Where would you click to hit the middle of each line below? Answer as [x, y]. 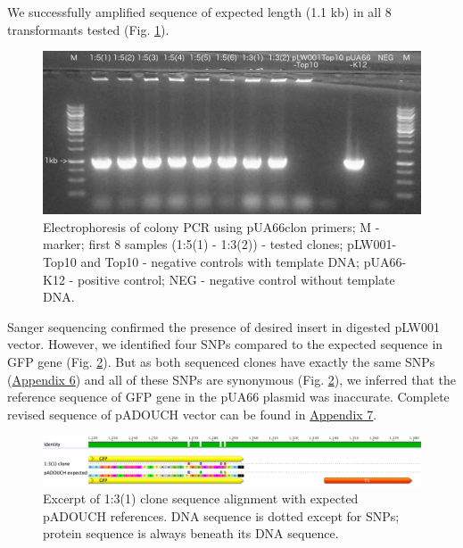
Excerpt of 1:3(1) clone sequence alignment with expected [201, 498]
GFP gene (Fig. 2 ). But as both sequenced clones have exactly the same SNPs [221, 361]
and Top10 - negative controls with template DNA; [220, 261]
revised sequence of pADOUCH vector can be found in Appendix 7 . [192, 414]
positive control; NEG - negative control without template [236, 279]
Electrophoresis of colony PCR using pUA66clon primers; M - [211, 226]
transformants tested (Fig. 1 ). [88, 29]
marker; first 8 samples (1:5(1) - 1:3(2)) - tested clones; [193, 244]
